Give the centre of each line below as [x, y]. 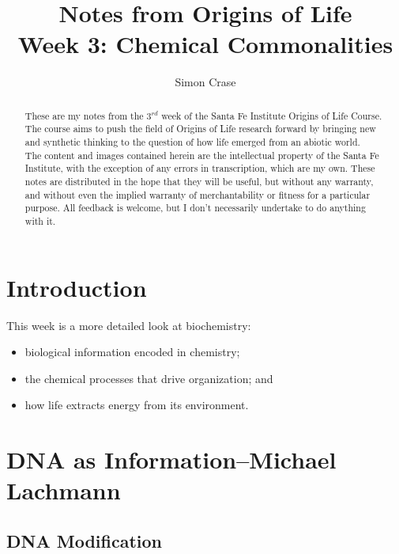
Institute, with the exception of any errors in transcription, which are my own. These [200, 168]
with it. [40, 220]
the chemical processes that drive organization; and [149, 378]
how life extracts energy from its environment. [137, 405]
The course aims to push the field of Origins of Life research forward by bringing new [200, 129]
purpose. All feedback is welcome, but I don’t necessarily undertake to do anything [195, 208]
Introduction [77, 287]
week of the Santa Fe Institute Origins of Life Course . [272, 115]
